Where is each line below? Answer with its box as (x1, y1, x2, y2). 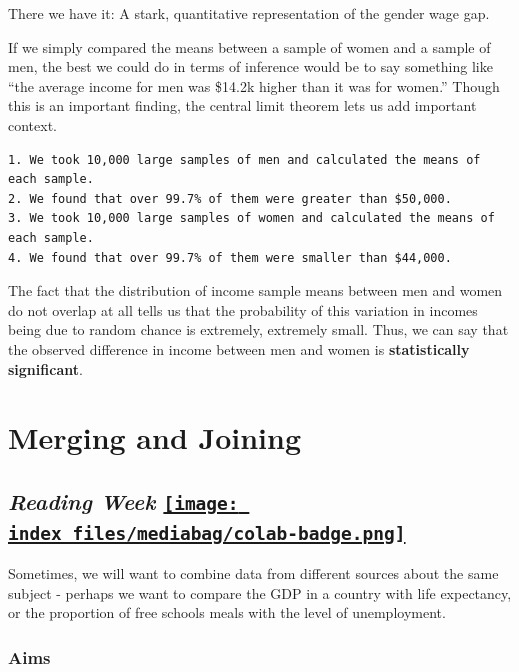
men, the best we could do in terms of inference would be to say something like (8, 56, 493, 77)
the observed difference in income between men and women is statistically (8, 338, 470, 359)
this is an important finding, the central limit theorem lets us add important (8, 95, 477, 116)
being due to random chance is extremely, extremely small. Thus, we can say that (8, 319, 509, 340)
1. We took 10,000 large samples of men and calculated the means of (8, 152, 481, 167)
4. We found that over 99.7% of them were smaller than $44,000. (8, 250, 452, 265)
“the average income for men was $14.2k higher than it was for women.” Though (8, 75, 500, 96)
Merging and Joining (8, 417, 301, 458)
